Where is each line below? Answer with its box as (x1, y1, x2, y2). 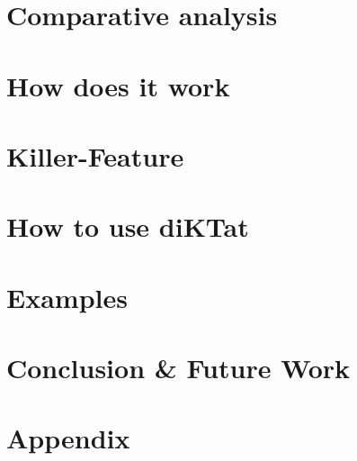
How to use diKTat (6, 208, 249, 245)
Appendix (6, 420, 130, 456)
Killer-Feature (6, 137, 184, 174)
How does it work (6, 67, 230, 104)
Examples (6, 278, 128, 315)
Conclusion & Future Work (6, 349, 351, 386)
